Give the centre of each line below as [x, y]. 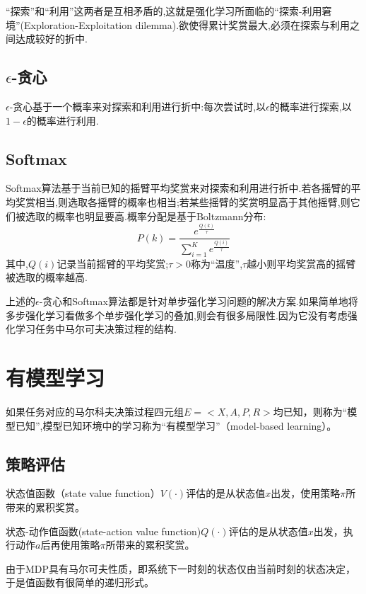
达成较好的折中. [51, 39]
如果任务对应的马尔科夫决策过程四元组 [95, 411]
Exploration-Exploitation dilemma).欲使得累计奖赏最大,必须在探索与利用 [187, 24]
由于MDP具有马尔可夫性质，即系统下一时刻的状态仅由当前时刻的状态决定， [181, 568]
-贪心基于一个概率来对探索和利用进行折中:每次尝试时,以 [138, 106]
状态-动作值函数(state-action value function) [104, 531]
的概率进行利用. [63, 120]
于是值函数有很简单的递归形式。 [80, 582]
